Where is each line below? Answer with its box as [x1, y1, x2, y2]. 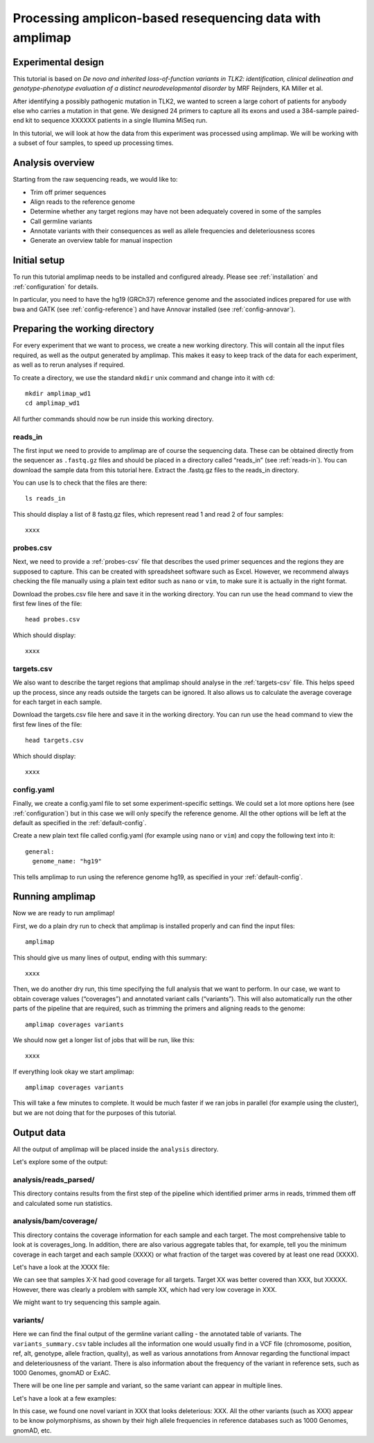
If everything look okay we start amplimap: [12, 1067, 134, 1075]
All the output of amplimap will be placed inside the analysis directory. [12, 1145, 219, 1153]
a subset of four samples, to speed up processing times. [12, 139, 174, 147]
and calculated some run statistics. [12, 1199, 113, 1207]
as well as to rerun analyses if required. [12, 361, 125, 369]
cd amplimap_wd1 [25, 399, 80, 407]
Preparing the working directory [12, 323, 154, 335]
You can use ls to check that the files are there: [12, 478, 148, 487]
